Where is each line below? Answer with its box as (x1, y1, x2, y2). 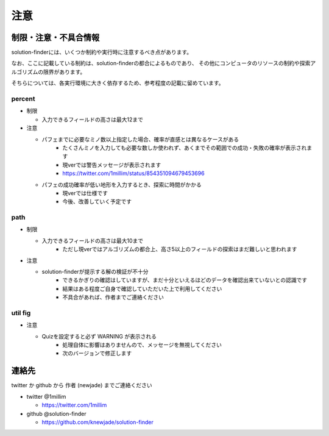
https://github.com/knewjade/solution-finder (41, 418, 154, 426)
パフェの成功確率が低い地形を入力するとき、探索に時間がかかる (41, 180, 202, 188)
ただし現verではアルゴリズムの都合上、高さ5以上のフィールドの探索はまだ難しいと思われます (62, 246, 297, 253)
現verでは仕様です (62, 189, 108, 196)
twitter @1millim (26, 393, 66, 400)
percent (11, 95, 35, 103)
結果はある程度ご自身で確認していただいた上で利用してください (62, 285, 222, 292)
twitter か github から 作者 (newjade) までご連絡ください (11, 382, 152, 389)
